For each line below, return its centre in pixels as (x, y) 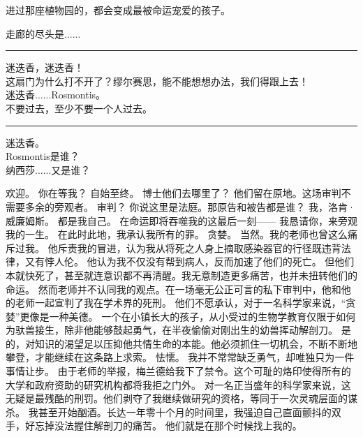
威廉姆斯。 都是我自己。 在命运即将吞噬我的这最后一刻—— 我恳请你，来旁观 (181, 220)
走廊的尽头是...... (43, 33)
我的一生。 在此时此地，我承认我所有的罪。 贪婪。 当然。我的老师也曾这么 (177, 234)
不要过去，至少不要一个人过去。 (79, 108)
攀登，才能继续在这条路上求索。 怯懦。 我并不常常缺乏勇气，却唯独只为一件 (180, 357)
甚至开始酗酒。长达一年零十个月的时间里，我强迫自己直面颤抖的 (185, 412)
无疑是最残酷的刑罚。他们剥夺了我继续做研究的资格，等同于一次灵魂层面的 (177, 398)
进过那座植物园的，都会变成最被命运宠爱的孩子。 (118, 10)
